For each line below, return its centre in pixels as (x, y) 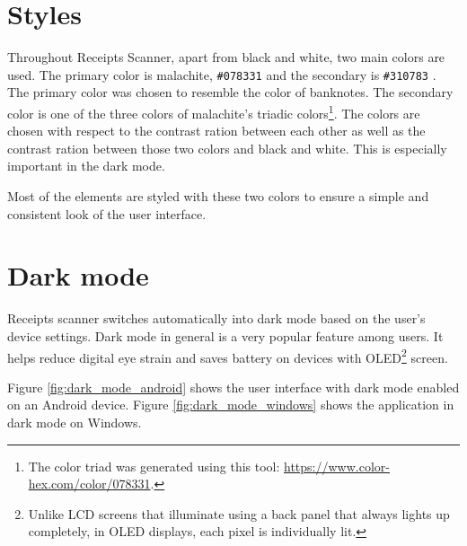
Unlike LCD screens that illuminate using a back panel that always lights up (239, 513)
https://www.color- (337, 466)
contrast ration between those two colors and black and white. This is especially (227, 148)
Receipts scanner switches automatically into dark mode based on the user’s (216, 318)
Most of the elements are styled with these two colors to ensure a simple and (218, 196)
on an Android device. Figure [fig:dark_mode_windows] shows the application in (231, 405)
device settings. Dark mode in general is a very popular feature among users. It (225, 335)
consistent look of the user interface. (107, 213)
